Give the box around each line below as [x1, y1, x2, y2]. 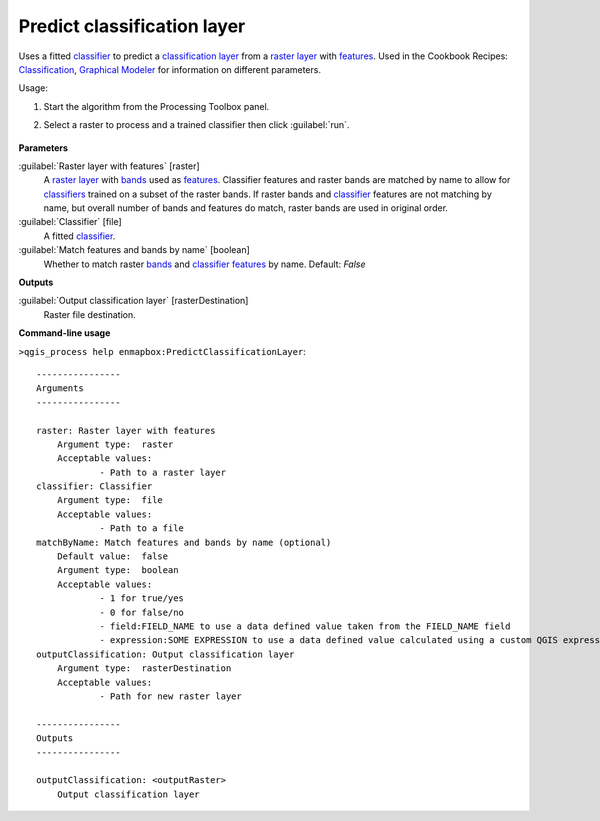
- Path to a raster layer [99, 466, 227, 478]
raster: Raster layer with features [36, 425, 216, 436]
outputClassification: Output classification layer [36, 648, 295, 660]
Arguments [36, 383, 84, 394]
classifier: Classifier [36, 481, 153, 492]
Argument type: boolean [56, 565, 179, 576]
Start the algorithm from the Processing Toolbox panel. [43, 100, 270, 112]
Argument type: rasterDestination [56, 663, 232, 674]
